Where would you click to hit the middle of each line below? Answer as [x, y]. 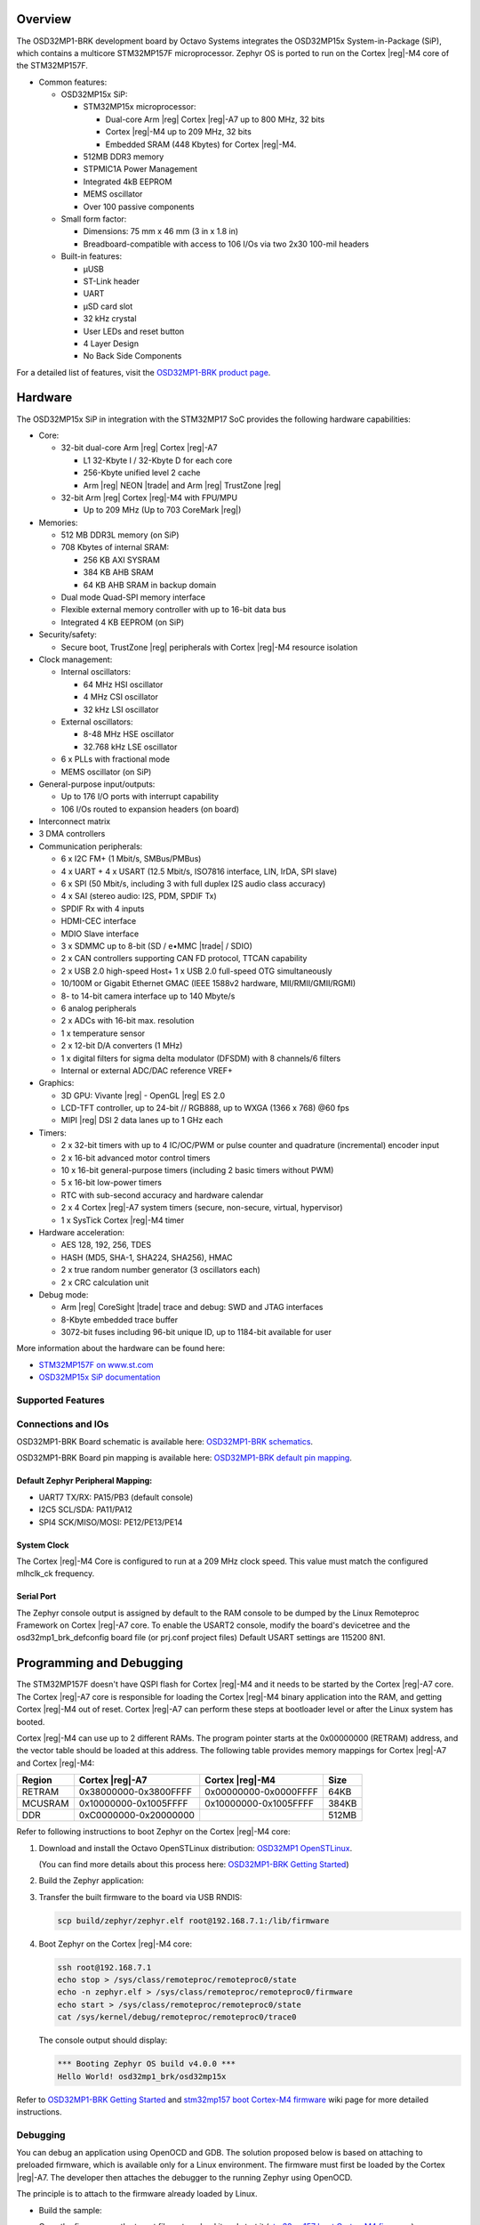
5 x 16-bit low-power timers [111, 1183]
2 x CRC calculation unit [105, 1282]
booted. [31, 1721]
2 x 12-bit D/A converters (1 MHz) [122, 1046]
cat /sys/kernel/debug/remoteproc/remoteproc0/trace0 [177, 2017]
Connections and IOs [63, 1424]
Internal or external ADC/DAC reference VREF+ [147, 1070]
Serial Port [36, 1597]
